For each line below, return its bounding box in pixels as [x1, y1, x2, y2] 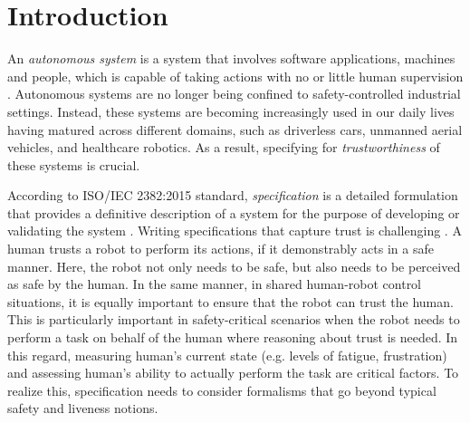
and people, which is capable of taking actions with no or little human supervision [7, 66, 464, 85]
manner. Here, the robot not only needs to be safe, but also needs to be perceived [7, 256, 461, 275]
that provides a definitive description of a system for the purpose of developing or [7, 203, 460, 222]
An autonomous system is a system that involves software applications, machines [7, 49, 456, 68]
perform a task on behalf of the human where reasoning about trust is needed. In [7, 328, 458, 347]
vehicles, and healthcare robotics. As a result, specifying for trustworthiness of [7, 138, 440, 157]
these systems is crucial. [7, 155, 140, 174]
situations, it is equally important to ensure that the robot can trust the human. [7, 292, 454, 311]
